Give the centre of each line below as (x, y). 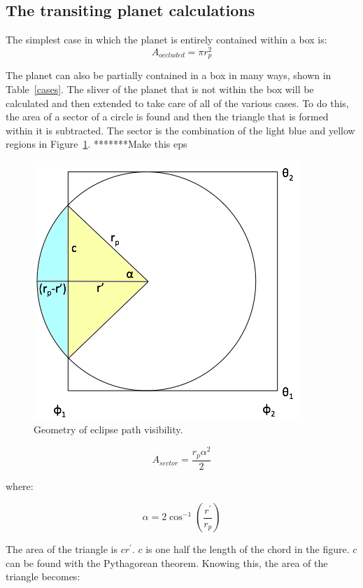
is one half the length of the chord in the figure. (248, 549)
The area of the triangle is (62, 549)
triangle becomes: (43, 576)
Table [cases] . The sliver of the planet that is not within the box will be (160, 89)
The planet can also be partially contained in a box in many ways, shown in (169, 75)
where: (20, 485)
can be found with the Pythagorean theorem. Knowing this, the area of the (167, 562)
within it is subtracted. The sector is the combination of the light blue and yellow (180, 130)
